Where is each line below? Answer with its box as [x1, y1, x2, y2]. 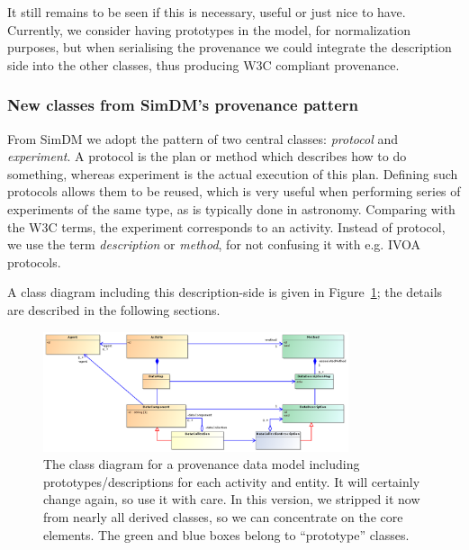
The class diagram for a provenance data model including [43, 455, 360, 473]
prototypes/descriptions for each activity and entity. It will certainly [43, 472, 420, 491]
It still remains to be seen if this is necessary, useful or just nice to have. [7, 3, 406, 21]
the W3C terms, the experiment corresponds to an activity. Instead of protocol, [7, 217, 446, 236]
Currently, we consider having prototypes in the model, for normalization [7, 20, 411, 39]
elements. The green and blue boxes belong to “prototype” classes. [43, 525, 410, 544]
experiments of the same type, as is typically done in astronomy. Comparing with [7, 199, 455, 218]
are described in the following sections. [7, 300, 221, 319]
